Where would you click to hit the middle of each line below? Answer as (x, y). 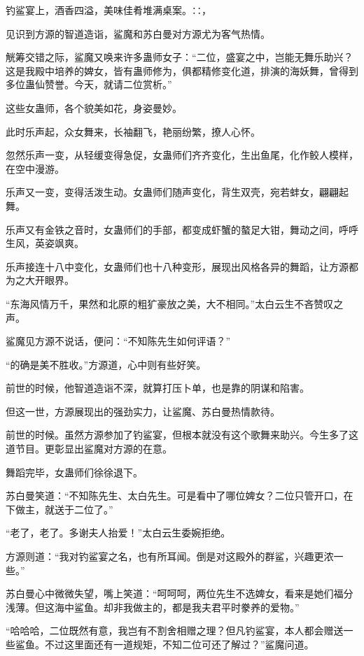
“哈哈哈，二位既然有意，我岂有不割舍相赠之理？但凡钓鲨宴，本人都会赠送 (175, 630)
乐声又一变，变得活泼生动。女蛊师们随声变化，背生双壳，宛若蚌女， (162, 192)
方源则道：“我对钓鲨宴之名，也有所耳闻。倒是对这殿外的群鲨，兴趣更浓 (170, 556)
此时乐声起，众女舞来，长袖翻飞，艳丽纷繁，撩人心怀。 (133, 131)
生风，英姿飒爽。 (45, 243)
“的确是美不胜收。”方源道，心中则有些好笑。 (106, 364)
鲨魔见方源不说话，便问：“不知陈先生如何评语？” (118, 341)
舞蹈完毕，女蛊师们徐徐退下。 (74, 472)
